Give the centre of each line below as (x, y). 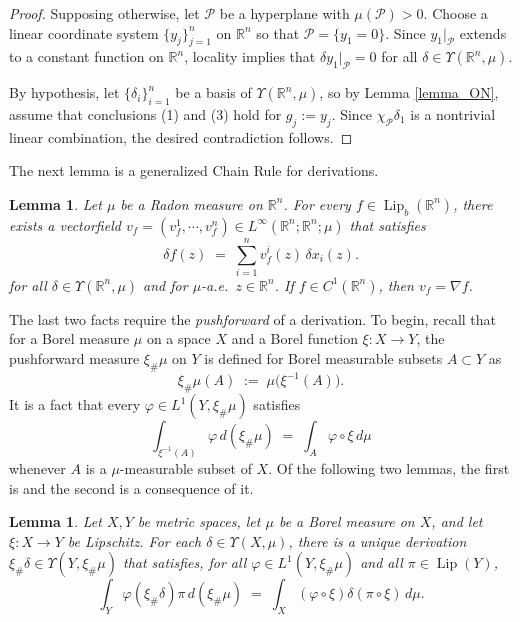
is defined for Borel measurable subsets (323, 358)
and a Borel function (294, 338)
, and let (457, 521)
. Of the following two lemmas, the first (389, 468)
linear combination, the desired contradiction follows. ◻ (181, 136)
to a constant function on (86, 56)
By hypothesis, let (64, 92)
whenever (37, 468)
